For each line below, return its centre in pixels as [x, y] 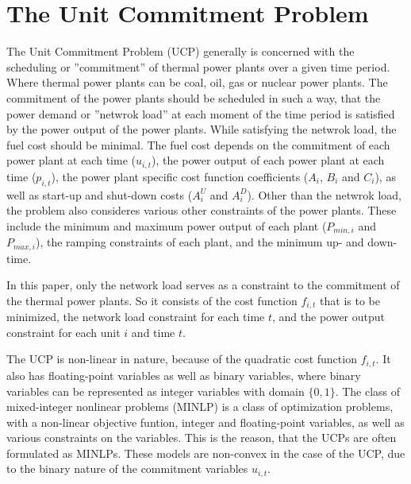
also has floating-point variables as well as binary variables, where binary [184, 375]
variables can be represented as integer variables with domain [156, 391]
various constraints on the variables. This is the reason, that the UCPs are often [202, 438]
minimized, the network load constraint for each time [136, 317]
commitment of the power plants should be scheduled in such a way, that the [194, 97]
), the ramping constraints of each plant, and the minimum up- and [200, 242]
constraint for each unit [63, 332]
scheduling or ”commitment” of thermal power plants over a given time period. [198, 66]
